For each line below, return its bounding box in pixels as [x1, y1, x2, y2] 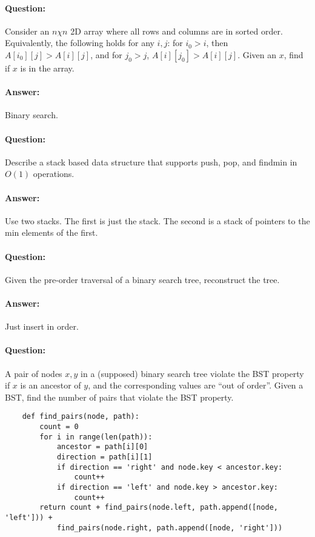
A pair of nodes [5, 367, 62, 379]
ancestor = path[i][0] [56, 442, 148, 452]
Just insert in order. [5, 320, 79, 333]
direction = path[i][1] [56, 452, 153, 461]
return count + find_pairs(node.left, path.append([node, [39, 503, 279, 512]
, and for [90, 48, 122, 61]
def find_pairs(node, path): [22, 412, 139, 421]
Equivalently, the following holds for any [5, 36, 154, 49]
